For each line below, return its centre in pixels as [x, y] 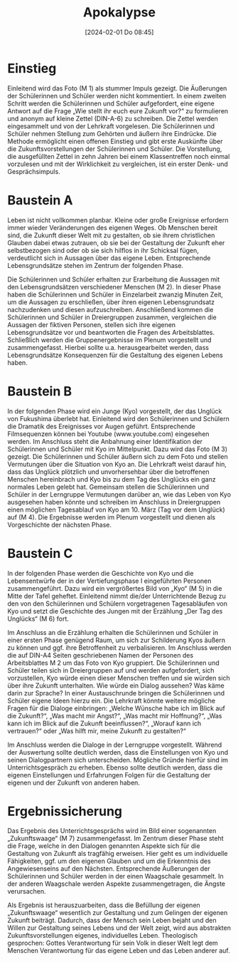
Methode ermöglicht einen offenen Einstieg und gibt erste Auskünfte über [115, 141]
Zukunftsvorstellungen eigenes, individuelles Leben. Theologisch [103, 936]
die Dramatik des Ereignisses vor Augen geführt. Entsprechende [101, 426]
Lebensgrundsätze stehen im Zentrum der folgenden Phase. [95, 265]
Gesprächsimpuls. [34, 171]
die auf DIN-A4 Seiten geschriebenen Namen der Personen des [101, 655]
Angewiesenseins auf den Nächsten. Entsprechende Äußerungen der [109, 869]
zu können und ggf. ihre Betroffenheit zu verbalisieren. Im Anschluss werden [119, 647]
